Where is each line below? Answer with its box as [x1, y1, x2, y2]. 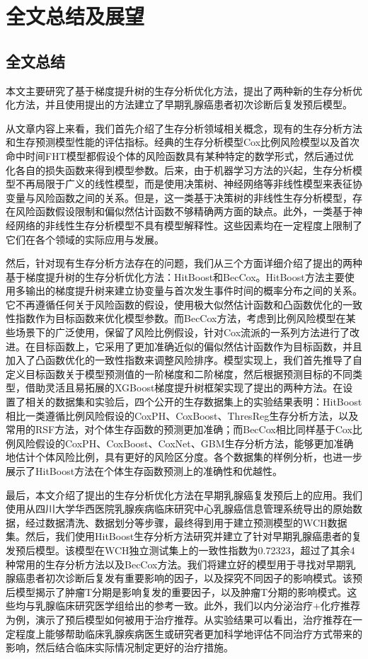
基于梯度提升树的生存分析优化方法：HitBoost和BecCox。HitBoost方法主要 [6, 269, 345, 284]
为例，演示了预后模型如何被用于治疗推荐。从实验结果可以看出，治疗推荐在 [6, 612, 352, 626]
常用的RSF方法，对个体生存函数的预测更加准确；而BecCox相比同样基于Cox [6, 422, 352, 437]
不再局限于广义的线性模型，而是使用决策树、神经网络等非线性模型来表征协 [15, 176, 362, 191]
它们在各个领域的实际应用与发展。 [6, 231, 164, 246]
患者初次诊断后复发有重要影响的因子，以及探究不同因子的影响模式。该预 [25, 571, 362, 585]
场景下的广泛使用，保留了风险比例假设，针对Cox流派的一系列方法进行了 [15, 325, 350, 340]
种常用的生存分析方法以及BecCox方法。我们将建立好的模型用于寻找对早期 [6, 556, 346, 571]
